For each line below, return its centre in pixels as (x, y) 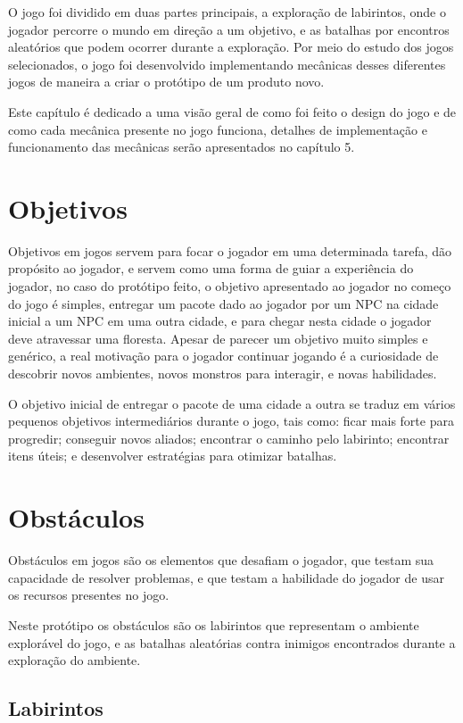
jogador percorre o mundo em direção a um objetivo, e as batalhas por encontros (229, 29)
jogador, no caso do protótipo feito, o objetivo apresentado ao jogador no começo (230, 286)
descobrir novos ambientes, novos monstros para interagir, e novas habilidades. (223, 374)
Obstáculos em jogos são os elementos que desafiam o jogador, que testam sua (221, 560)
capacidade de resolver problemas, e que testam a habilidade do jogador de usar (226, 577)
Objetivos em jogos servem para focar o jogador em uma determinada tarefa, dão (230, 250)
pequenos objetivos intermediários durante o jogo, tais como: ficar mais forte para (231, 421)
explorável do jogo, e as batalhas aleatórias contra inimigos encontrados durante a (232, 642)
